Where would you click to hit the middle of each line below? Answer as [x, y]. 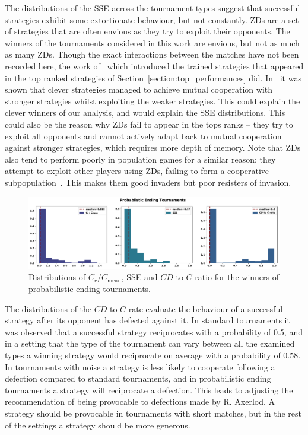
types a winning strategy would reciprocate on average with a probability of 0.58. [153, 355]
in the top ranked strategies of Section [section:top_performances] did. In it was [153, 77]
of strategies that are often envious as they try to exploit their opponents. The [147, 31]
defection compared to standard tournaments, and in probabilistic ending [138, 378]
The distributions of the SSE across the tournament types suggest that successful [153, 8]
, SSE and [139, 277]
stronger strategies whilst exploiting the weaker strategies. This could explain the [153, 101]
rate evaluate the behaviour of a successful [206, 308]
